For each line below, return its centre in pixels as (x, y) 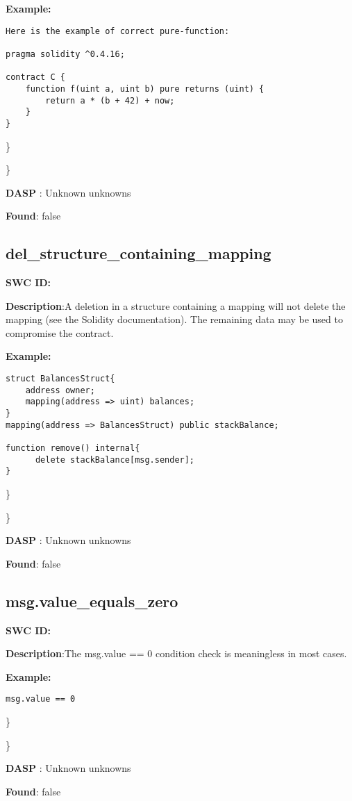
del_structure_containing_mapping (139, 253)
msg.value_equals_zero (92, 601)
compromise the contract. (60, 332)
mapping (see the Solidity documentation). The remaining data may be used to (174, 319)
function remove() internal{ (73, 448)
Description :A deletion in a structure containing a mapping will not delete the (176, 305)
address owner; (60, 390)
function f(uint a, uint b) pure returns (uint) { (145, 89)
